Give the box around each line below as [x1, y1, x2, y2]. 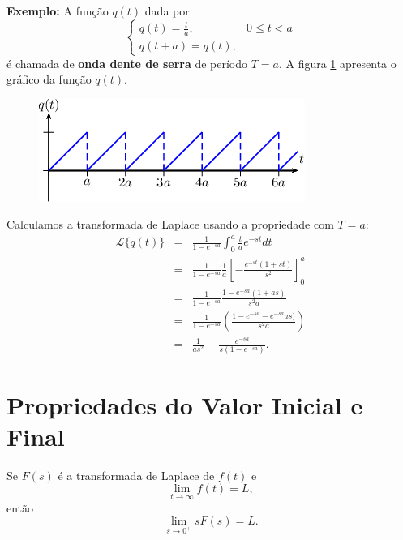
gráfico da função [6, 71, 92, 88]
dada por [144, 2, 190, 19]
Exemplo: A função [6, 2, 109, 19]
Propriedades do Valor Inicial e [6, 388, 363, 421]
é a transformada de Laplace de [58, 466, 215, 483]
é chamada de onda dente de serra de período [6, 54, 248, 71]
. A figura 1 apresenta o [278, 54, 397, 71]
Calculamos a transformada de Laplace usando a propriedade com [6, 216, 334, 233]
